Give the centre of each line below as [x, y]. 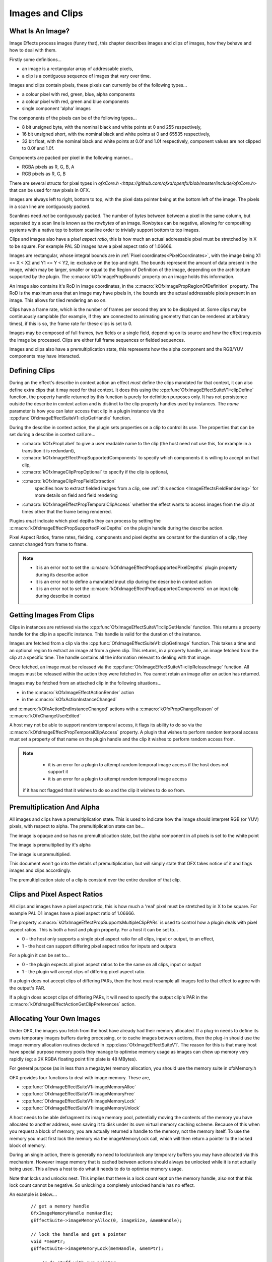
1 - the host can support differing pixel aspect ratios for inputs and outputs [99, 946]
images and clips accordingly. [40, 870]
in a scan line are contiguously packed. [50, 206]
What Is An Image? [40, 31]
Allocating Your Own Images [55, 1019]
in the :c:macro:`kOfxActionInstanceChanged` [70, 700]
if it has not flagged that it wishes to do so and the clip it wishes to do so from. [104, 791]
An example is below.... [33, 1194]
